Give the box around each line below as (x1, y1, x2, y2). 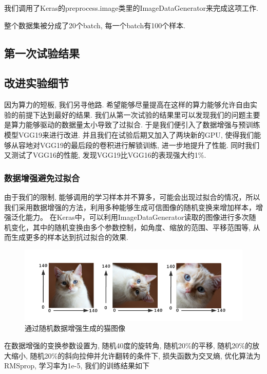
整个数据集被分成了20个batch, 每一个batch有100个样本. (4, 20, 186, 30)
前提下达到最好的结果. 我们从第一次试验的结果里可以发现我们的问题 (18, 109, 246, 120)
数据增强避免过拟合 (4, 171, 80, 184)
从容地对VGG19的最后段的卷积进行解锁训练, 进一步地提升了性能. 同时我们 (11, 139, 260, 150)
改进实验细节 (4, 75, 69, 91)
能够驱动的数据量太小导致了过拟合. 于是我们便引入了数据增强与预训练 (25, 119, 260, 130)
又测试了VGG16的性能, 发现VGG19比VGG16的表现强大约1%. (4, 149, 206, 160)
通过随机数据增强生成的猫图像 (25, 323, 125, 333)
